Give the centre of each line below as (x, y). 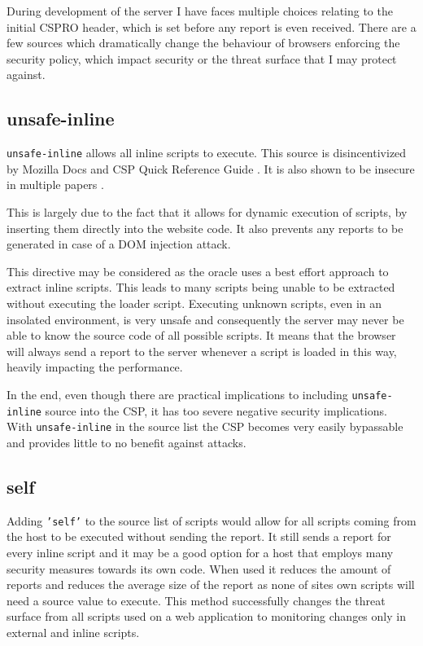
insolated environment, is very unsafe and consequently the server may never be (205, 319)
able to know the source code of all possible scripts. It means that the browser (201, 335)
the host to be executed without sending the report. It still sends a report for (199, 536)
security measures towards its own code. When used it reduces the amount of (199, 568)
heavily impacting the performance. (95, 367)
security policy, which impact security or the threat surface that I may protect (202, 58)
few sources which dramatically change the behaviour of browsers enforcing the (203, 43)
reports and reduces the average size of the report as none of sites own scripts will (211, 584)
